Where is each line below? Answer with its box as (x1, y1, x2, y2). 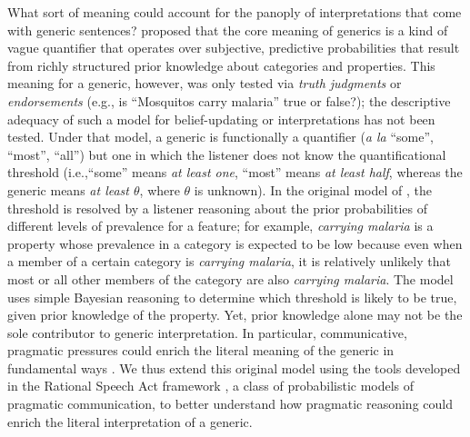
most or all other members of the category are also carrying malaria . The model (7, 269, 454, 288)
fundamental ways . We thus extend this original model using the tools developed (7, 358, 461, 377)
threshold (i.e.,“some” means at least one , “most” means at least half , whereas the (7, 163, 463, 182)
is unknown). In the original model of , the (194, 180, 432, 199)
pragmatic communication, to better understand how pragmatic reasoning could (7, 394, 453, 413)
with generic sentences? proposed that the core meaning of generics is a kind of (7, 20, 448, 39)
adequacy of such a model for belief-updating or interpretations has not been (7, 109, 435, 128)
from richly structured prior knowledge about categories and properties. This (7, 55, 435, 74)
